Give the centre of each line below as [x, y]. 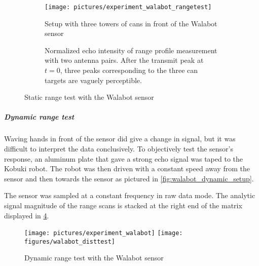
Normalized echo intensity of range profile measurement [131, 50]
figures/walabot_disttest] [70, 241]
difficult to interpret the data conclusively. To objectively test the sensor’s [119, 148]
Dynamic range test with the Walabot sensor [94, 258]
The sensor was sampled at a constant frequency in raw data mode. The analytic [130, 195]
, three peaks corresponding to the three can [129, 70]
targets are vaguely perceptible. [93, 80]
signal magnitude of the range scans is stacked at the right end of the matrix [123, 205]
